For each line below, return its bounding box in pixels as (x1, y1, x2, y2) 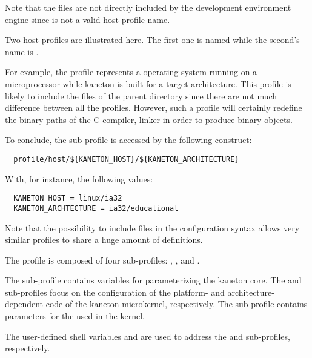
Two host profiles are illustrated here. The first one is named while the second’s (5, 33, 300, 46)
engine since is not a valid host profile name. (5, 13, 170, 25)
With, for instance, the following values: (5, 172, 153, 185)
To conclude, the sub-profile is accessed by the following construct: (5, 133, 252, 146)
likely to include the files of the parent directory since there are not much (5, 89, 277, 102)
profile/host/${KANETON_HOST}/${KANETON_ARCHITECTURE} (13, 154, 239, 164)
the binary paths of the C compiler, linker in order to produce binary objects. (5, 113, 293, 125)
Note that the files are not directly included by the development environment (5, 1, 291, 13)
